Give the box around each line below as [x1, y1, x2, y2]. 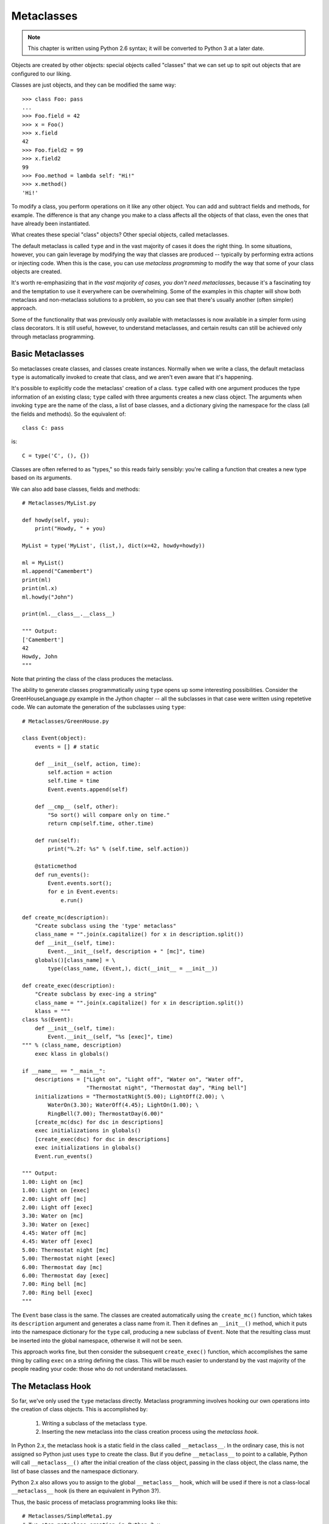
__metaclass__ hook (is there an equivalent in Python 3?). [11, 1487, 161, 1495]
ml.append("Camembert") [22, 568, 93, 575]
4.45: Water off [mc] [22, 1230, 87, 1237]
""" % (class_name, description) [22, 1042, 122, 1049]
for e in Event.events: [48, 888, 119, 896]
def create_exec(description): [22, 982, 116, 989]
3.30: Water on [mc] [22, 1212, 83, 1219]
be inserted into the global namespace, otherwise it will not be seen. [11, 1337, 183, 1344]
